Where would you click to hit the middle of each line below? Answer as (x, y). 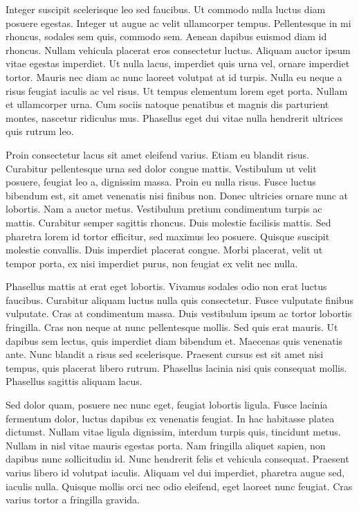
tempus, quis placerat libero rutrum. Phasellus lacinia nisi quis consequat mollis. (176, 367)
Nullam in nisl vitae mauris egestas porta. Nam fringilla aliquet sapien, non (166, 445)
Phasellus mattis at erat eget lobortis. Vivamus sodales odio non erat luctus (166, 286)
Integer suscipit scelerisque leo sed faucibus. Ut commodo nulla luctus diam (166, 9)
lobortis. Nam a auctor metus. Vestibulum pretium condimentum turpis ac (164, 209)
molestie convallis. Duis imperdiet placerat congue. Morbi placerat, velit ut (164, 250)
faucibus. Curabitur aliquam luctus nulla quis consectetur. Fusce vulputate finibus (179, 299)
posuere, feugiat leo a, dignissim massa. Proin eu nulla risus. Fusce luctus (161, 182)
